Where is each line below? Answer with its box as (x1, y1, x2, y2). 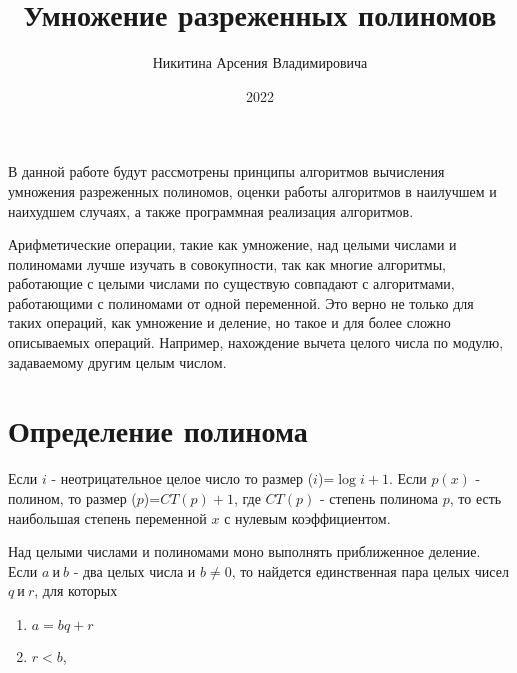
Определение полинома (8, 410, 308, 451)
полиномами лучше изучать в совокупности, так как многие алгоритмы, (8, 253, 446, 274)
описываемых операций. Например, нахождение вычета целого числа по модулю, (8, 332, 504, 353)
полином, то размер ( (8, 487, 137, 508)
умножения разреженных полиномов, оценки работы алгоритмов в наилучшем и (8, 180, 497, 201)
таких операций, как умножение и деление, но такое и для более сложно (8, 312, 451, 333)
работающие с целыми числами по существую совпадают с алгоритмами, (8, 273, 455, 294)
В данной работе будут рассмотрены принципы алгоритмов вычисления (8, 161, 445, 182)
